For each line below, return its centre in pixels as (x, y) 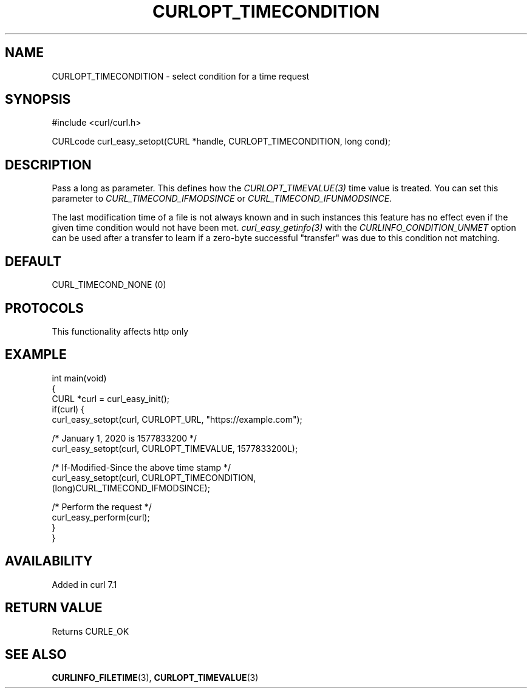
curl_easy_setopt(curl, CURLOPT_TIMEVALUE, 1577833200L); (175, 448)
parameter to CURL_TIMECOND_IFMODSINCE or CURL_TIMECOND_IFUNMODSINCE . (222, 199)
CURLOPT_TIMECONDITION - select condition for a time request (181, 76)
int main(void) (79, 378)
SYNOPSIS (38, 100)
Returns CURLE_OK (90, 631)
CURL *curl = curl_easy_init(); (111, 398)
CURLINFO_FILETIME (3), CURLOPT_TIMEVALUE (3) (155, 678)
